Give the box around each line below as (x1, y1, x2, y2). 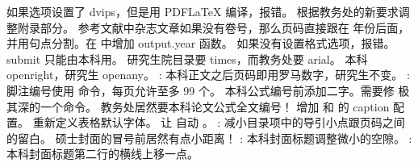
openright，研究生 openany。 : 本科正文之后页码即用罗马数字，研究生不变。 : (6, 66, 410, 83)
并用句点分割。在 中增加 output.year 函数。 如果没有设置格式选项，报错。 (6, 35, 395, 52)
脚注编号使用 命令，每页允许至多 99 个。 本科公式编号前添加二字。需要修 (6, 81, 395, 98)
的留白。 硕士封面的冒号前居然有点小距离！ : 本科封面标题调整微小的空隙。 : (6, 129, 412, 146)
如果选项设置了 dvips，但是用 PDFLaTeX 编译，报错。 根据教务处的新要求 (6, 3, 399, 19)
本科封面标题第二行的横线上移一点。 (6, 145, 199, 162)
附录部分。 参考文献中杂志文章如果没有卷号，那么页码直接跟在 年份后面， (17, 19, 410, 35)
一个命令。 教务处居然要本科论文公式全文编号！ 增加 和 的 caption (40, 98, 390, 115)
